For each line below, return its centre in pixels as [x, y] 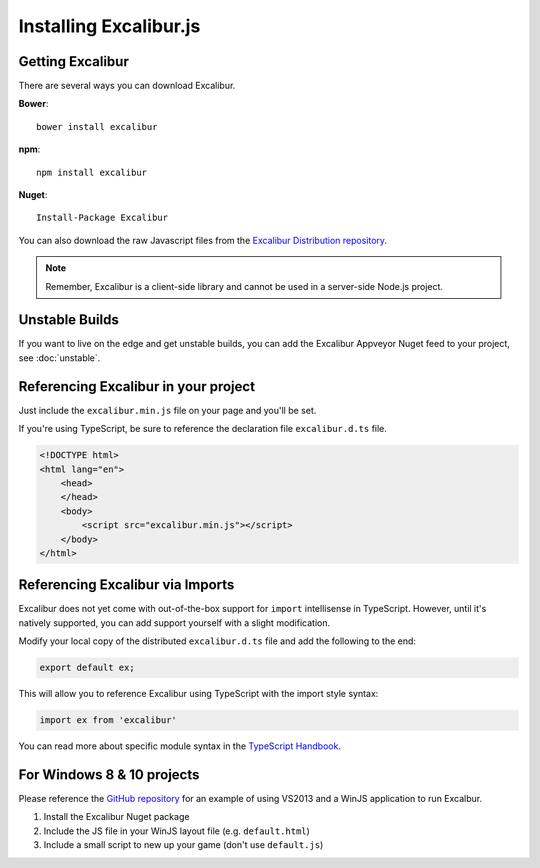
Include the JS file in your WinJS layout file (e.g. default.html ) [176, 831]
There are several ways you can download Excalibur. [127, 86]
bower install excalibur [97, 126]
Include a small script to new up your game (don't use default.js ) [183, 845]
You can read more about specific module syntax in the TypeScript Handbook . [180, 746]
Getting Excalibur [73, 61]
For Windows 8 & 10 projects [109, 774]
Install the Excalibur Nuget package [116, 817]
